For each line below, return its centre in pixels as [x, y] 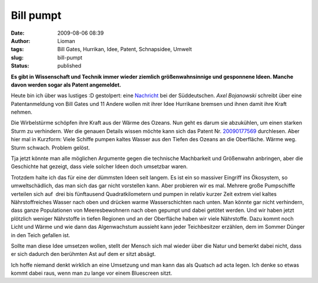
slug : [17, 57]
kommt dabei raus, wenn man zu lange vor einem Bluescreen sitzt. [92, 273]
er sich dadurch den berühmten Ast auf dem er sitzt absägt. [83, 254]
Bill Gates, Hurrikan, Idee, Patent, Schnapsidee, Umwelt [125, 49]
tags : [17, 49]
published [69, 66]
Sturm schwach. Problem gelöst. [50, 148]
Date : [18, 33]
